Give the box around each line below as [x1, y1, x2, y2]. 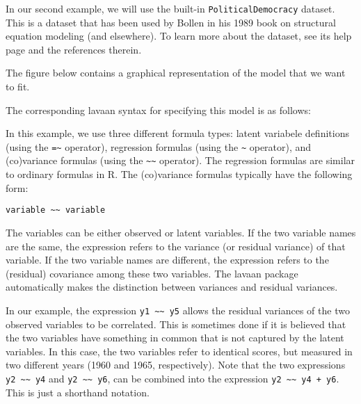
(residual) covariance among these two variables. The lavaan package [6, 266, 298, 280]
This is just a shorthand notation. [6, 385, 150, 399]
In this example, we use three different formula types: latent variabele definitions [6, 126, 349, 140]
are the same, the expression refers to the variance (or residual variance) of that [6, 239, 346, 253]
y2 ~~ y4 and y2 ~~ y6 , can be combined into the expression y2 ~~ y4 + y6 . [6, 371, 339, 385]
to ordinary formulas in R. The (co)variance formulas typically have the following [6, 167, 353, 181]
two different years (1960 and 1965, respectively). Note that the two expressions [6, 357, 346, 372]
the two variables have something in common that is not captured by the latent [6, 330, 344, 345]
